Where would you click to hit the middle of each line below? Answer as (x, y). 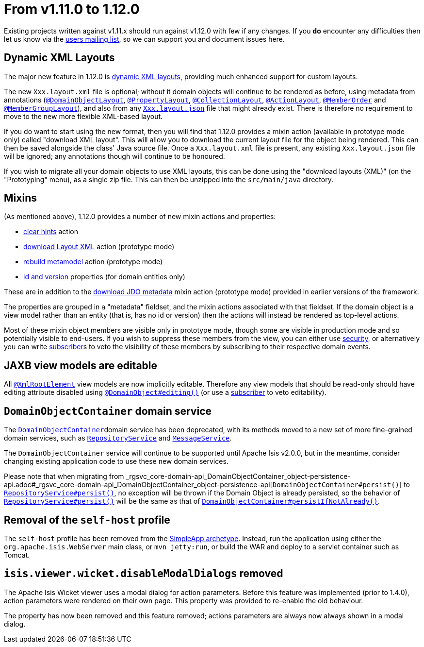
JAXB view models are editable (81, 365)
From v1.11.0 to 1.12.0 (72, 9)
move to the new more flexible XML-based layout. (83, 116)
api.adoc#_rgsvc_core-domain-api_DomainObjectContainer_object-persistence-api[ (138, 485)
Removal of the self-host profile (87, 520)
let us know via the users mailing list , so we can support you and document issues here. (144, 39)
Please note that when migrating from (64, 477)
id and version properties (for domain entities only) (104, 277)
